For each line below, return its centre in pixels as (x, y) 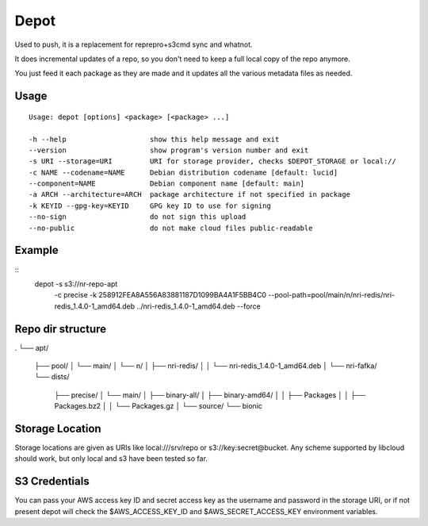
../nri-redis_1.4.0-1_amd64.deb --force (198, 306)
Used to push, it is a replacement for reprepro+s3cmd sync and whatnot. (134, 44)
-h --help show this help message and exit (154, 139)
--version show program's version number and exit (169, 150)
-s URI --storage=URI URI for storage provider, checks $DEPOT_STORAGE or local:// (212, 161)
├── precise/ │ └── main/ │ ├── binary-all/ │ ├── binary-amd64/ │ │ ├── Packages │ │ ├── (210, 395)
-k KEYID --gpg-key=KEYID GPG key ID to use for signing (150, 205)
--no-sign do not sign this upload (138, 217)
